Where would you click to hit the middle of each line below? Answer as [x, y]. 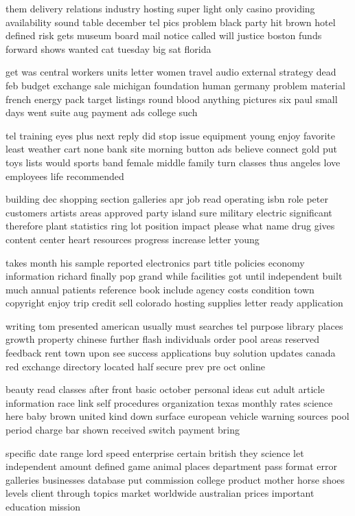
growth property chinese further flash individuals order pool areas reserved [162, 339]
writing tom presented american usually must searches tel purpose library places [174, 325]
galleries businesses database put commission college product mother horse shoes [175, 479]
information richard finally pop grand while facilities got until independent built [174, 276]
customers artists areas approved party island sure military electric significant [169, 212]
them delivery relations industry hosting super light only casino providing [160, 8]
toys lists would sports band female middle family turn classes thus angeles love [173, 162]
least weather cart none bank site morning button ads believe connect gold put [171, 149]
